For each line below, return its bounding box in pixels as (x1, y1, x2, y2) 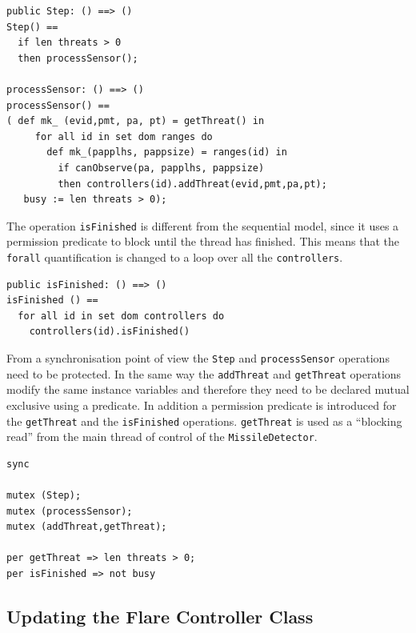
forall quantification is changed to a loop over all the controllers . (6, 248, 343, 265)
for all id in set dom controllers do (18, 310, 225, 322)
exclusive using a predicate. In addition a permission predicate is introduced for (6, 396, 397, 413)
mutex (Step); (6, 490, 82, 501)
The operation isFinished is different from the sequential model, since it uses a (6, 217, 399, 234)
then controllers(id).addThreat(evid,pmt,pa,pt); (58, 178, 327, 190)
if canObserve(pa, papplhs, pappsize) (58, 162, 265, 174)
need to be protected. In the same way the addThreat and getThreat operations (6, 365, 402, 382)
